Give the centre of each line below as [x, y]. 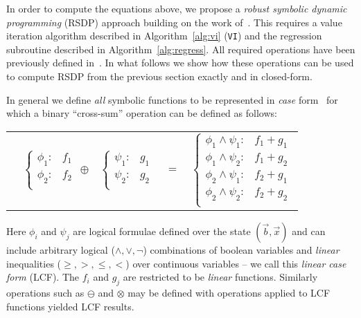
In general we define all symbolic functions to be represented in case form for [172, 99]
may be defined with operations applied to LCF [229, 292]
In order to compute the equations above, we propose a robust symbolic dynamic [177, 8]
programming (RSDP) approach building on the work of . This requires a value [174, 22]
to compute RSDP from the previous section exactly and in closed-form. [159, 76]
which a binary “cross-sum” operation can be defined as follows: [142, 113]
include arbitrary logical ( [61, 249]
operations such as [45, 292]
